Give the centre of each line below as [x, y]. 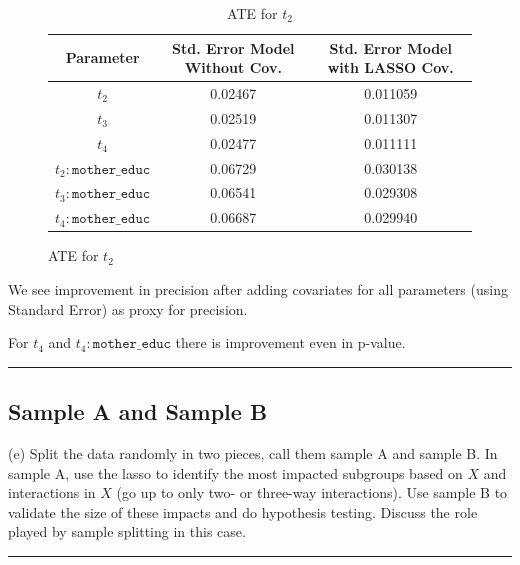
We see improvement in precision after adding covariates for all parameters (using [258, 288]
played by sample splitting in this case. [127, 531]
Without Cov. [233, 67]
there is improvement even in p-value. [290, 342]
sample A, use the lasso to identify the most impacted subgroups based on [235, 472]
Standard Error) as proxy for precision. [128, 308]
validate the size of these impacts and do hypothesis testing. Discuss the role [243, 511]
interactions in [52, 492]
